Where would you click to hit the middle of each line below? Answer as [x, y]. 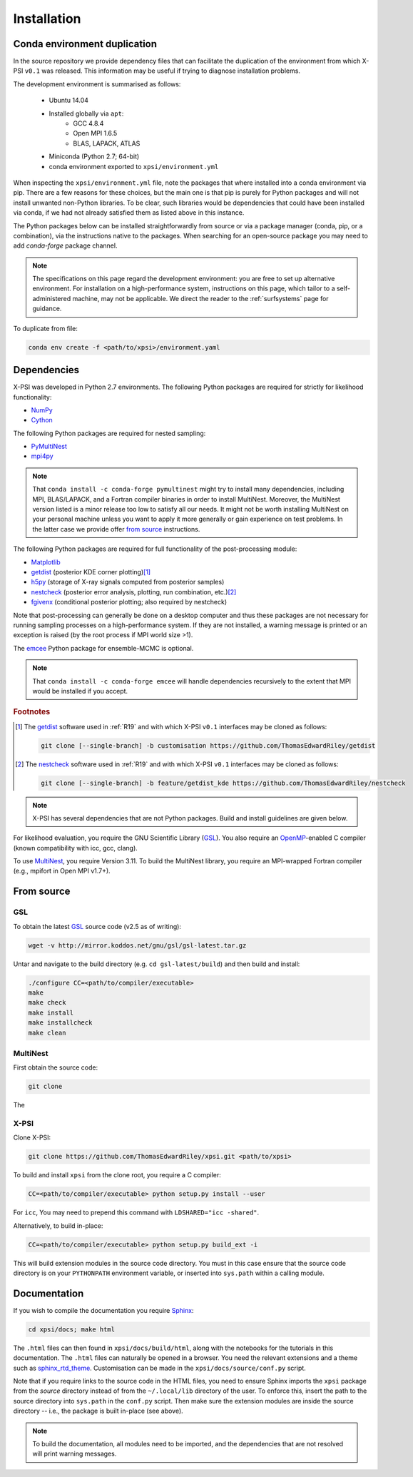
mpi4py [42, 456]
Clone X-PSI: [32, 1137]
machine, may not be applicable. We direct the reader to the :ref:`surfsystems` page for [200, 298]
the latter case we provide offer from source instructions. [116, 529]
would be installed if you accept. [80, 691]
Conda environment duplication [85, 44]
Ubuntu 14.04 [69, 101]
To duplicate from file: [45, 328]
